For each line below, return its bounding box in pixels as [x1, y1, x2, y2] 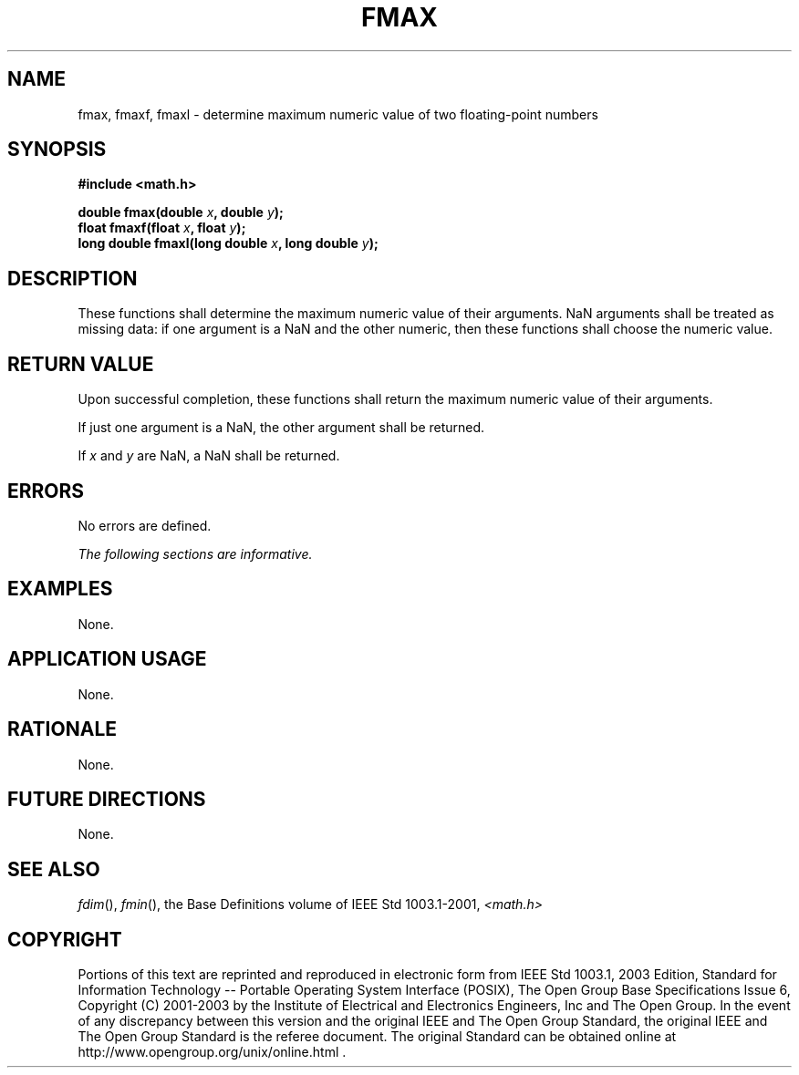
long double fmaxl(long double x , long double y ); [78, 235, 379, 252]
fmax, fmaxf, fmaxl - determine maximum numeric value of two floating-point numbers [78, 106, 598, 122]
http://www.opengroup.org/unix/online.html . [78, 1044, 347, 1060]
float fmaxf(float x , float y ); [78, 220, 246, 236]
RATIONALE [7, 718, 118, 741]
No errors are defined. [78, 517, 212, 533]
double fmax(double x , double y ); [78, 204, 284, 221]
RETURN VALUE [7, 352, 154, 376]
